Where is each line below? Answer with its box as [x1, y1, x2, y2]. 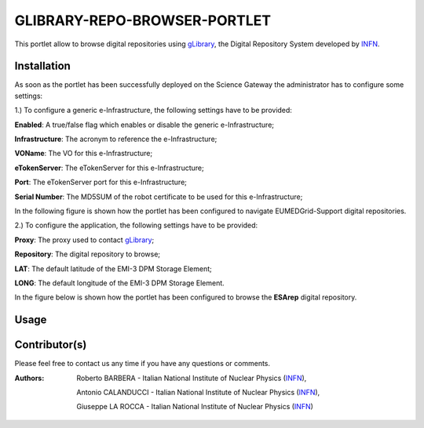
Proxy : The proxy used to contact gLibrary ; [14, 235, 155, 245]
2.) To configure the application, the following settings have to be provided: [14, 220, 258, 230]
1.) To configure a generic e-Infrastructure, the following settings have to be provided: [14, 106, 292, 115]
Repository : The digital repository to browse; [14, 249, 161, 259]
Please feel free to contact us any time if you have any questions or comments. [14, 359, 271, 368]
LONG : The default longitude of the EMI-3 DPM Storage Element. [14, 278, 225, 288]
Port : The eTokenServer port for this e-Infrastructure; [14, 177, 188, 187]
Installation [14, 60, 71, 73]
